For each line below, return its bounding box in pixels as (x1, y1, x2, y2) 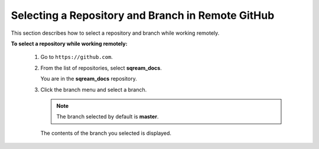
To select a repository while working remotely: (11, 40, 128, 47)
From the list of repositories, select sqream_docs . (40, 64, 162, 71)
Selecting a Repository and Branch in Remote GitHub (11, 9, 275, 22)
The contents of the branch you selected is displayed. (40, 130, 171, 137)
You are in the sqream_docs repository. (40, 75, 137, 82)
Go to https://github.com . (40, 54, 113, 61)
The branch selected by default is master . (56, 113, 159, 120)
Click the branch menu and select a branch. (40, 86, 147, 93)
